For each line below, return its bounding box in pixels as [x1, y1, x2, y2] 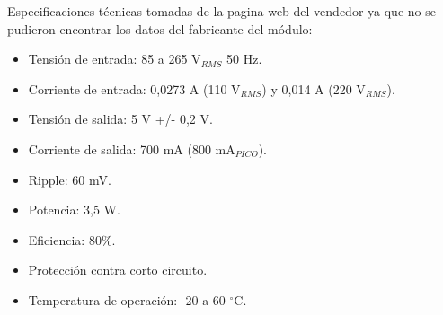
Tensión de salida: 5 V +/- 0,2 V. [28, 109, 213, 128]
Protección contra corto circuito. [28, 260, 208, 279]
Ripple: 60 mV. [28, 170, 111, 188]
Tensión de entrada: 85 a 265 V [28, 49, 201, 68]
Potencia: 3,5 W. [28, 200, 120, 219]
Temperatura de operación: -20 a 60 [28, 290, 226, 309]
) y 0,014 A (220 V [261, 79, 366, 98]
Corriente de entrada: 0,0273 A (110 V [28, 79, 241, 98]
